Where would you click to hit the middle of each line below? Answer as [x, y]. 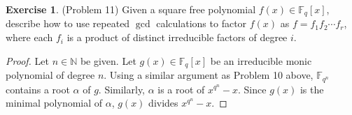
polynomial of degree [50, 75]
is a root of [181, 89]
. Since [252, 89]
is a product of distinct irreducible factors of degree [177, 37]
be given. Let [108, 60]
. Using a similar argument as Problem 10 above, [209, 75]
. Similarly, [122, 89]
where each [29, 37]
